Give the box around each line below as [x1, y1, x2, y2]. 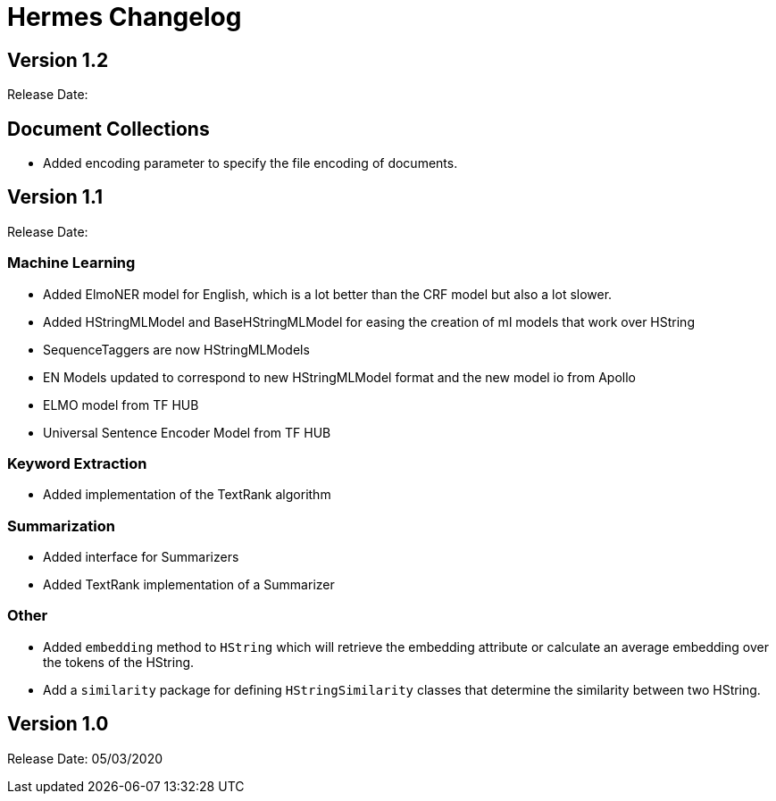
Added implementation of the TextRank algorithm [43, 487, 331, 503]
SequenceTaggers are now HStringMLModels [43, 341, 310, 357]
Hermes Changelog [7, 2, 242, 32]
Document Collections [7, 117, 210, 140]
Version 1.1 [7, 186, 104, 209]
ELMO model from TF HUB [43, 396, 199, 413]
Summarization [7, 516, 115, 535]
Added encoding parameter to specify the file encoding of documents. [43, 155, 458, 171]
